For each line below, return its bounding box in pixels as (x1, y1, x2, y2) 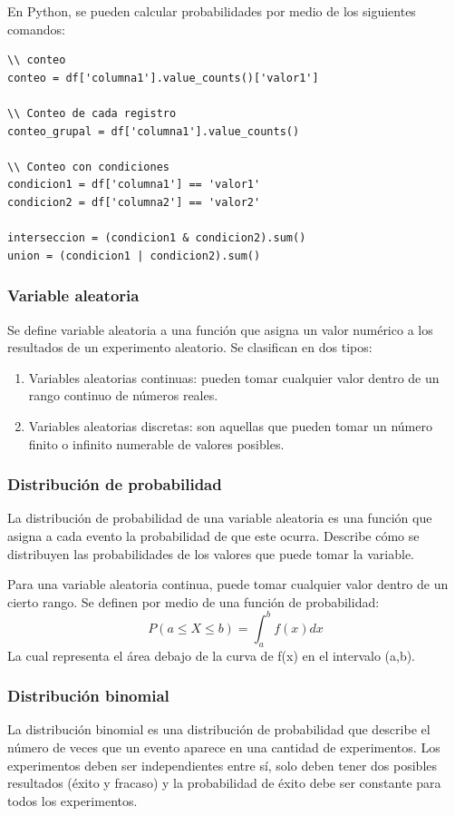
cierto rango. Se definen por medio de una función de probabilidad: (7, 592, 380, 611)
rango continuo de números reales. (28, 386, 218, 405)
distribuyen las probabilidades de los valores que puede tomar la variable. (7, 544, 414, 563)
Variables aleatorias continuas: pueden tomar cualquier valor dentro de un (28, 368, 440, 387)
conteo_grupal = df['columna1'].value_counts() (7, 124, 300, 138)
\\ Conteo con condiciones (7, 160, 169, 173)
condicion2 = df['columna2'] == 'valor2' (7, 195, 261, 209)
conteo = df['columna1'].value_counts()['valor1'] (7, 71, 319, 84)
